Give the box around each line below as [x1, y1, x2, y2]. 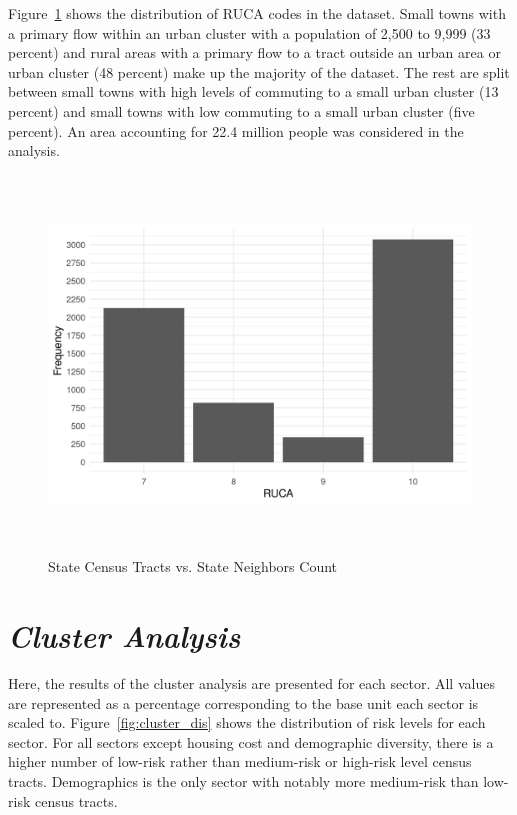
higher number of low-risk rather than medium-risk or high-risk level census [8, 751, 472, 772]
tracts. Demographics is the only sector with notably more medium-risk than [8, 770, 479, 791]
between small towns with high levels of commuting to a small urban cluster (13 [8, 81, 499, 102]
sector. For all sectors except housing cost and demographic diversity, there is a [8, 731, 494, 752]
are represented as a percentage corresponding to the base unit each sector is [8, 692, 479, 713]
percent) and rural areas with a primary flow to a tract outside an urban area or [8, 42, 501, 63]
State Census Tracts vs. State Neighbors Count [48, 556, 338, 577]
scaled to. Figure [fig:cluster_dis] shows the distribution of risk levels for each [8, 712, 486, 733]
